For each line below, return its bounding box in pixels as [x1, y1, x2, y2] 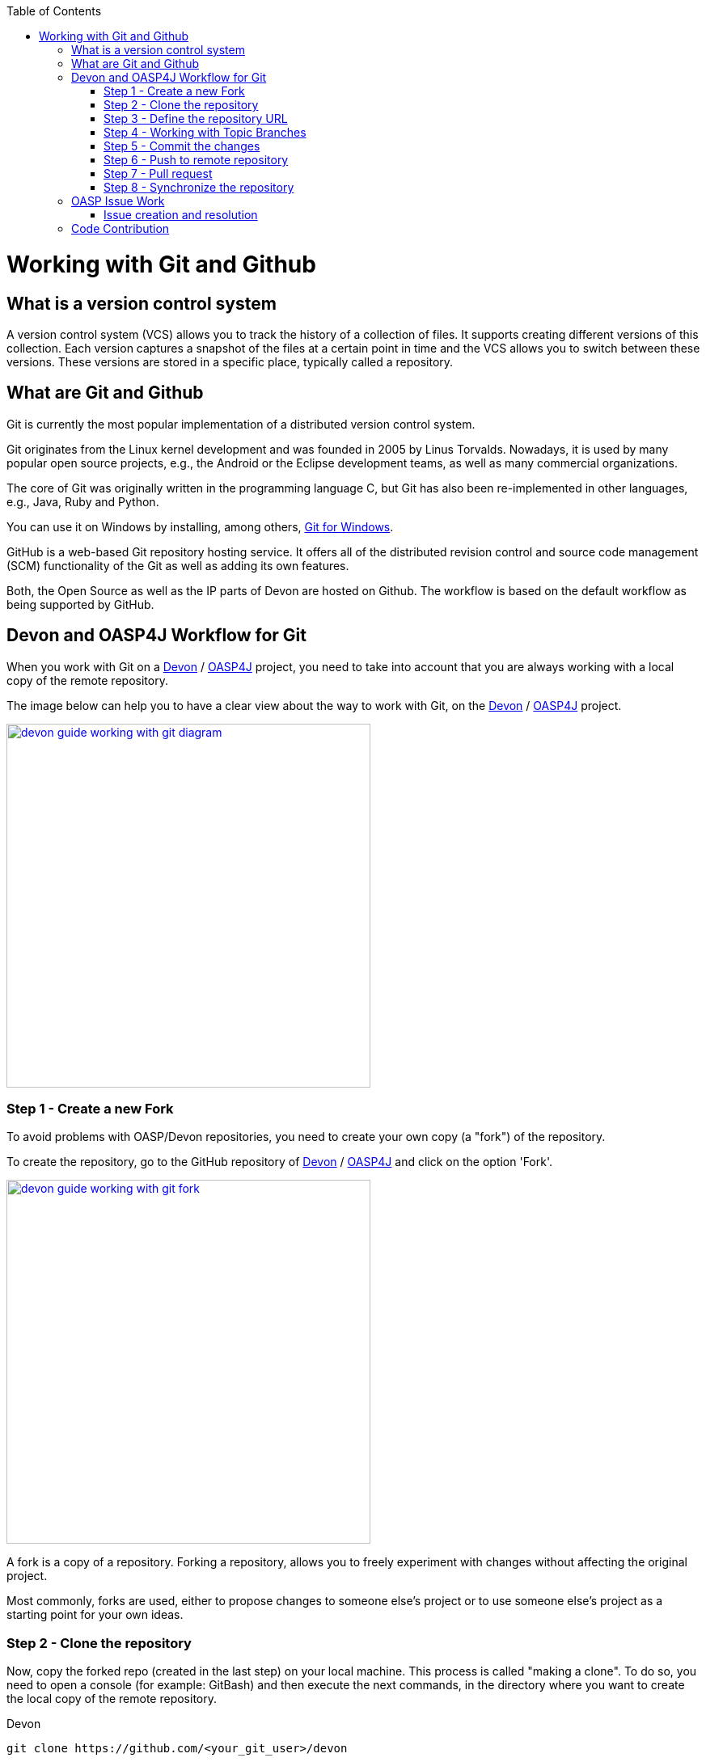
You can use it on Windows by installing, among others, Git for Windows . [6, 519, 394, 534]
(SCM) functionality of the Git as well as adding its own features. [6, 558, 349, 573]
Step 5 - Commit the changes [104, 139, 260, 153]
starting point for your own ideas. [6, 1608, 184, 1622]
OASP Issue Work [71, 194, 165, 208]
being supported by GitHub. [6, 597, 154, 611]
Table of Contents [6, 4, 102, 18]
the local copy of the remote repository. [6, 1692, 217, 1706]
